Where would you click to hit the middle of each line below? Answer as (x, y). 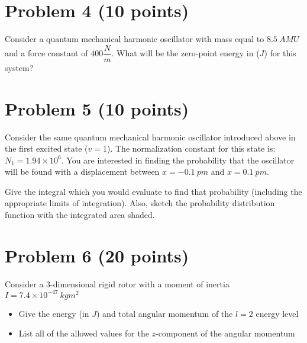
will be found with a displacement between (82, 171)
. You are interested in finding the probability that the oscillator (178, 160)
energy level (277, 313)
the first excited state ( (46, 148)
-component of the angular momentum (225, 333)
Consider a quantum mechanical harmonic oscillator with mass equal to (135, 39)
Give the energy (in (54, 313)
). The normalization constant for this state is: (191, 148)
